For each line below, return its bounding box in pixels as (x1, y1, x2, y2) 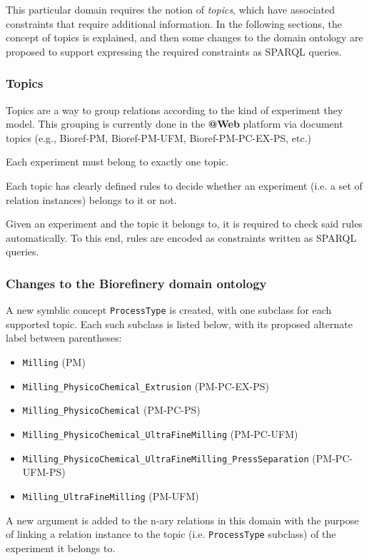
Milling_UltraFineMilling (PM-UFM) (22, 488, 199, 503)
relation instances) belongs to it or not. (6, 192, 177, 207)
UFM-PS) (22, 464, 66, 479)
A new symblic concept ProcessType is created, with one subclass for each (6, 302, 332, 317)
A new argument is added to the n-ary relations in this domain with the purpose (6, 512, 359, 527)
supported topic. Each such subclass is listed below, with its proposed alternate (6, 316, 353, 331)
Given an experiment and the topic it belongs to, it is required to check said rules (6, 216, 363, 231)
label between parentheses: (6, 330, 122, 345)
